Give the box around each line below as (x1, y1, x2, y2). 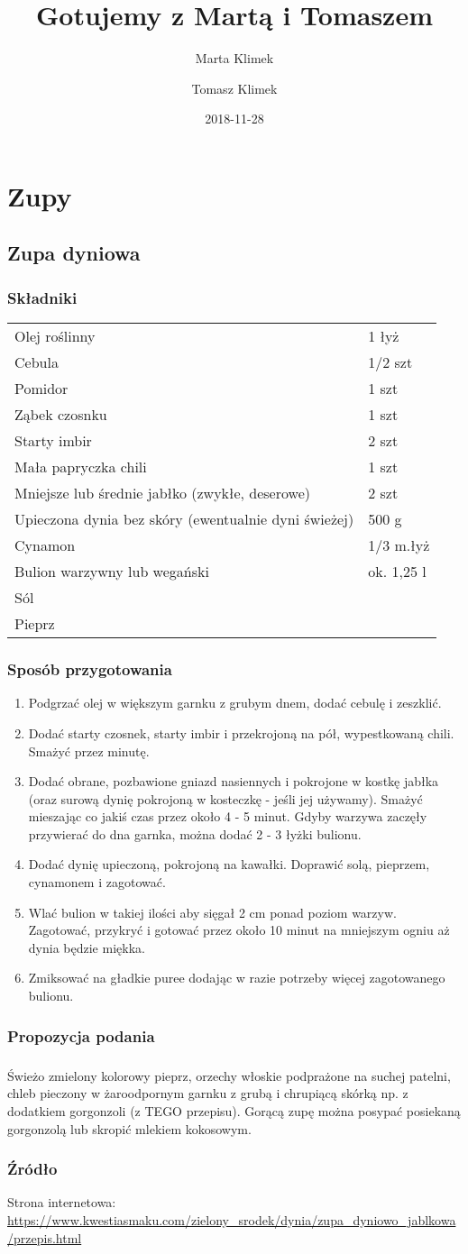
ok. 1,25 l (368, 561, 427, 582)
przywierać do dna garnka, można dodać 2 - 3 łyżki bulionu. (28, 824, 362, 843)
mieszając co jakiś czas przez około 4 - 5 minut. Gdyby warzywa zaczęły (28, 807, 427, 826)
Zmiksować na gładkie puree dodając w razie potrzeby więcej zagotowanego (28, 968, 445, 987)
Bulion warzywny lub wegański (14, 561, 209, 582)
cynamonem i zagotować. (28, 873, 166, 892)
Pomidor (14, 378, 69, 399)
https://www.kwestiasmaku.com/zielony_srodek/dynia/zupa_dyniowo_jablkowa (7, 1211, 456, 1230)
